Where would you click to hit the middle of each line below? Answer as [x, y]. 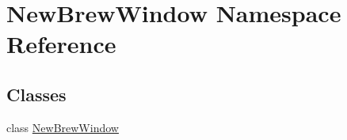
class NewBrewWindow [63, 127]
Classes [36, 94]
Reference [61, 44]
